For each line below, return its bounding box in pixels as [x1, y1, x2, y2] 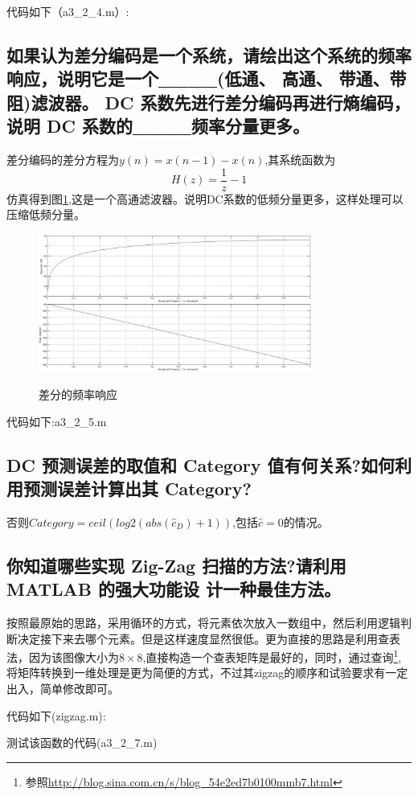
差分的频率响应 [39, 385, 117, 402]
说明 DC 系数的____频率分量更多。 [6, 113, 310, 138]
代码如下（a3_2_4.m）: [6, 3, 129, 19]
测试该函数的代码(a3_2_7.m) [6, 734, 158, 751]
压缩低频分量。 [6, 206, 85, 223]
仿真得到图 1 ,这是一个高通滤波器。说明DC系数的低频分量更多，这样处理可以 [6, 190, 404, 207]
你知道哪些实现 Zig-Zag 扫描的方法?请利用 [6, 552, 346, 577]
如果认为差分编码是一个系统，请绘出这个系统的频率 [6, 42, 412, 67]
